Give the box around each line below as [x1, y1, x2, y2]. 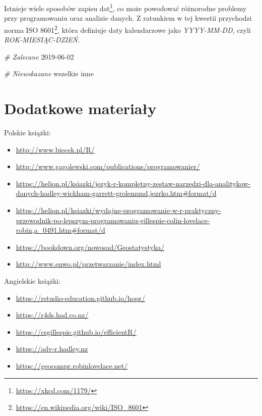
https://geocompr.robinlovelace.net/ [16, 360, 128, 371]
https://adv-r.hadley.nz [16, 343, 88, 354]
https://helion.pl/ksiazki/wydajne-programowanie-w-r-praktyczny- [16, 204, 221, 215]
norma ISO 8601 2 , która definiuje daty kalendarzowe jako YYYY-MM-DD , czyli [4, 23, 251, 35]
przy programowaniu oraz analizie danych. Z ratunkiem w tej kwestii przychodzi [4, 13, 252, 23]
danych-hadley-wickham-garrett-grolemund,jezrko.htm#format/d [16, 188, 217, 198]
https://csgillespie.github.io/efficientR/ [16, 326, 137, 337]
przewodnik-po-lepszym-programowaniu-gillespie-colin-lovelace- [16, 215, 210, 225]
